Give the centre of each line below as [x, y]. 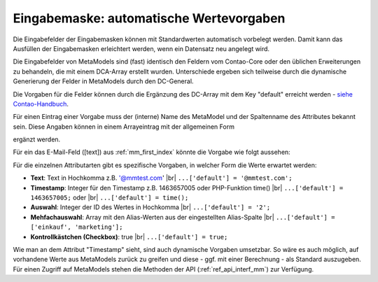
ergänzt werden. [37, 139]
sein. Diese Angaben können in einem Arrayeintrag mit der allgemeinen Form [124, 127]
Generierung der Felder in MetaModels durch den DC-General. [103, 81]
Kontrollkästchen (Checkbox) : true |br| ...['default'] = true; [129, 237]
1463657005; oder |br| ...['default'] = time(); [110, 198]
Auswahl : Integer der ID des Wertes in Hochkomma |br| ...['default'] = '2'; [150, 207]
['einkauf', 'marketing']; [77, 227]
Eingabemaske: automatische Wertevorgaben [149, 18]
